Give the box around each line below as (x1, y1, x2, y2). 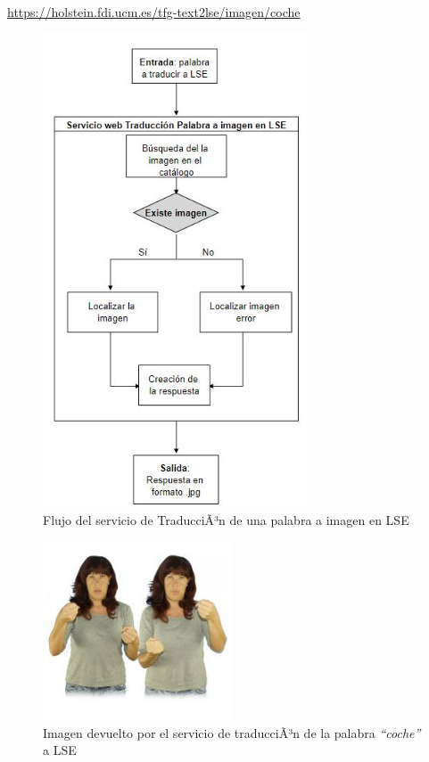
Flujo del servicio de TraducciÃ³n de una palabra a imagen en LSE (43, 510, 409, 528)
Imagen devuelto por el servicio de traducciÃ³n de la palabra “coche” (43, 723, 421, 742)
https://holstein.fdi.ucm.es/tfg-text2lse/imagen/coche (7, 3, 301, 20)
